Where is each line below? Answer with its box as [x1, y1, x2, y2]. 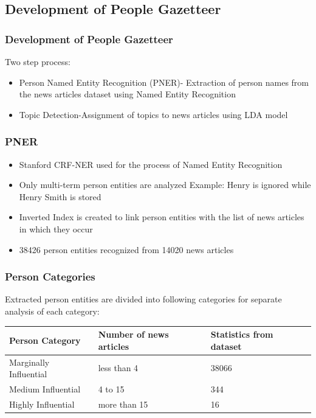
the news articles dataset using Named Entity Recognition [19, 88, 236, 100]
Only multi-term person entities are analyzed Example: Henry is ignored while [19, 178, 311, 191]
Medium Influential [9, 382, 81, 395]
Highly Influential [9, 397, 75, 410]
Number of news [98, 328, 169, 341]
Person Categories [5, 269, 95, 284]
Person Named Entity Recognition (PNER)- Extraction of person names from [19, 75, 309, 88]
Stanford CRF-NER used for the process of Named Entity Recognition [19, 158, 283, 170]
